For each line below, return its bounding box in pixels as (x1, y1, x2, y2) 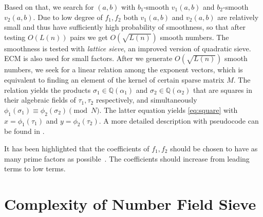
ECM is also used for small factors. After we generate (4, 53, 173, 64)
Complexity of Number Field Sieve (4, 193, 256, 214)
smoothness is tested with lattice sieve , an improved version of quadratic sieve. (4, 43, 251, 53)
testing (4, 31, 26, 42)
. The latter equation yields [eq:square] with (99, 104, 238, 115)
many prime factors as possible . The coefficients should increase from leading (4, 153, 250, 164)
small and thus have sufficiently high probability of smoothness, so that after (4, 22, 246, 32)
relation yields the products (4, 84, 91, 95)
